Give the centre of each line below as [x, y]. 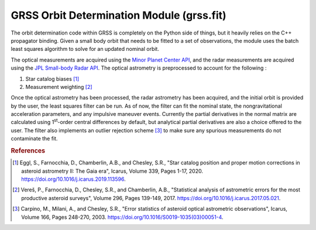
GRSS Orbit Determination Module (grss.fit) [118, 15]
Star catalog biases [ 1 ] [52, 78]
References [28, 151]
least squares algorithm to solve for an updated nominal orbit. [85, 49]
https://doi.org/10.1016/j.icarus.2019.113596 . [73, 179]
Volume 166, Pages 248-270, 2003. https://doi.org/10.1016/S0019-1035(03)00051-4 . [122, 217]
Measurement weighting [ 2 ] [59, 87]
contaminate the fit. [34, 139]
